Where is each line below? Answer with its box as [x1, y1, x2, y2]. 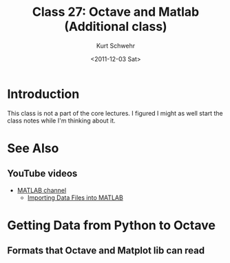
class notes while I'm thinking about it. [7, 116, 116, 125]
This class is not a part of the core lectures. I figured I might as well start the [7, 109, 224, 117]
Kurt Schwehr [96, 41, 136, 50]
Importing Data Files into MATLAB [27, 193, 124, 202]
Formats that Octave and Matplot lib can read [7, 245, 205, 257]
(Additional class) [64, 19, 167, 34]
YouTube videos [7, 168, 78, 180]
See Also [7, 140, 59, 156]
